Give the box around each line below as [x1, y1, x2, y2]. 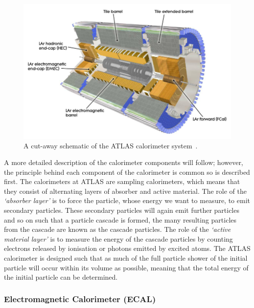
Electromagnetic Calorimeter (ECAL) [4, 292, 156, 305]
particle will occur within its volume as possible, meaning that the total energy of [4, 262, 249, 272]
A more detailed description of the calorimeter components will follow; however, [4, 157, 243, 167]
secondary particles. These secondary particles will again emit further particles [4, 205, 239, 215]
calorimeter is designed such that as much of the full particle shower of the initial [4, 252, 248, 263]
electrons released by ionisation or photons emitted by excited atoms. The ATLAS [4, 243, 251, 253]
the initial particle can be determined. [4, 272, 118, 282]
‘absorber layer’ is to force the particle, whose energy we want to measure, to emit [4, 195, 250, 205]
